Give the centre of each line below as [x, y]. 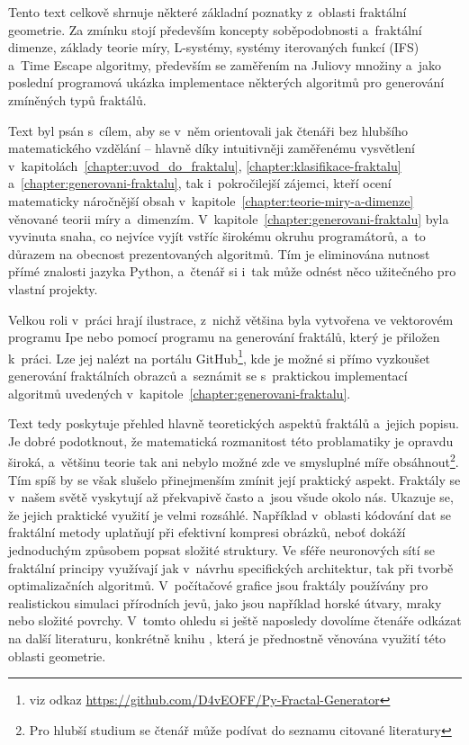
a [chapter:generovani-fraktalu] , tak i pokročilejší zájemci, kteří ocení [200, 183]
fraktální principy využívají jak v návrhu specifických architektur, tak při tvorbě [231, 567]
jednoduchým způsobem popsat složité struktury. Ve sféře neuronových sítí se [221, 549]
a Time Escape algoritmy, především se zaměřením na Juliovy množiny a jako [225, 64]
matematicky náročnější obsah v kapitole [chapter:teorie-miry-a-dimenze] [211, 200]
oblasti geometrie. [57, 655]
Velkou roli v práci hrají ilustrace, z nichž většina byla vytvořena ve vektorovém [231, 319]
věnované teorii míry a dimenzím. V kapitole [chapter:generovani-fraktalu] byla [229, 218]
